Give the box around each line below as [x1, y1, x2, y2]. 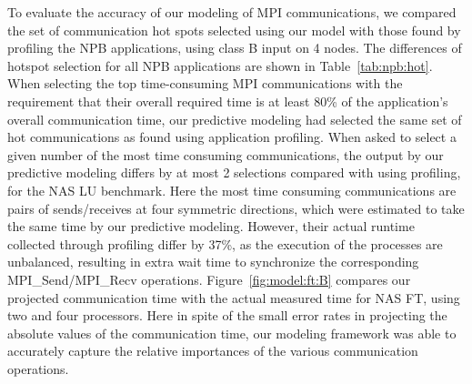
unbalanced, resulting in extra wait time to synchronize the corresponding [7, 252, 419, 271]
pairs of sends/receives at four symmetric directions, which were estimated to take [7, 198, 465, 217]
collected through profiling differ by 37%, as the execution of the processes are [7, 234, 443, 253]
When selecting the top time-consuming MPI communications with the [7, 74, 403, 93]
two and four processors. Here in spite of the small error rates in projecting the [7, 306, 447, 325]
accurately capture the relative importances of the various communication [7, 341, 418, 360]
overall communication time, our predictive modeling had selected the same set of [7, 109, 462, 128]
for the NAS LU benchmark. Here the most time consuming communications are [7, 180, 457, 199]
